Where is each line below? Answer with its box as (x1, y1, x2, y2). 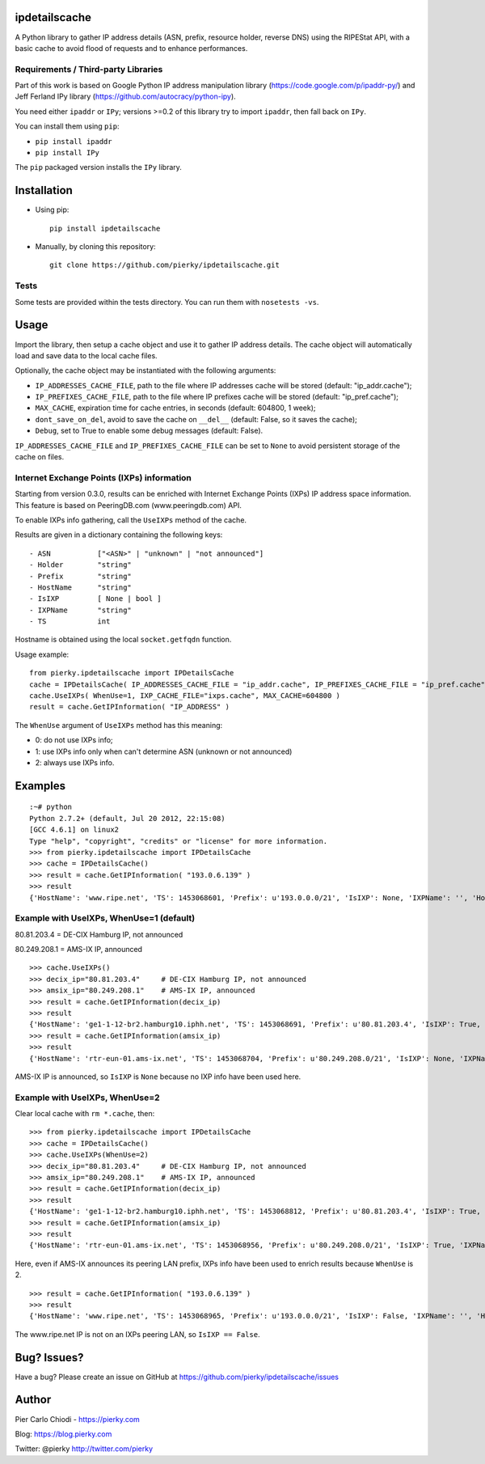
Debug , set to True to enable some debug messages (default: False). (35, 425, 264, 436)
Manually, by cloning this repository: (35, 242, 157, 252)
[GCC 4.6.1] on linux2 (29, 825, 120, 835)
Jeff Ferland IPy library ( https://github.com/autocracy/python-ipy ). (15, 91, 236, 101)
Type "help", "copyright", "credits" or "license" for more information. (29, 836, 328, 845)
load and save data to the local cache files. (15, 350, 158, 360)
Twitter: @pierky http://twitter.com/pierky (15, 1444, 154, 1453)
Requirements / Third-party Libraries (15, 63, 163, 74)
